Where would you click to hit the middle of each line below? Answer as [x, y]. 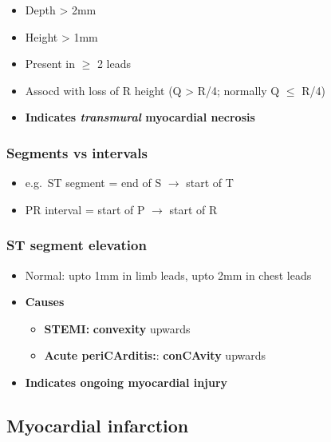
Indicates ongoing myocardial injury [126, 382]
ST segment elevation [77, 245]
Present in [50, 64]
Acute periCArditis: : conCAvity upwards [155, 355]
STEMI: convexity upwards [117, 328]
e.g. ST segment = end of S [93, 183]
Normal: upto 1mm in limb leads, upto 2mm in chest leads [168, 275]
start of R [193, 209]
